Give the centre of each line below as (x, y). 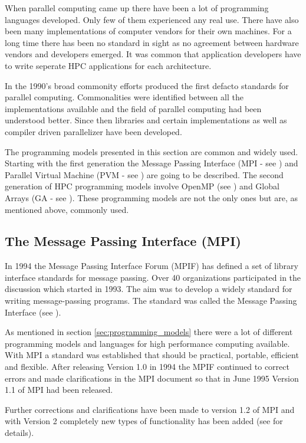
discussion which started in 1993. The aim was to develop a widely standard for (149, 289)
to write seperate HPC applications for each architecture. (108, 65)
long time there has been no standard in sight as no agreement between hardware (152, 42)
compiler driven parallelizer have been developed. (93, 131)
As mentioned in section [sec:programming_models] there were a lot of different (149, 332)
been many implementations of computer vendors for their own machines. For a (148, 31)
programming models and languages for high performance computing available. (147, 343)
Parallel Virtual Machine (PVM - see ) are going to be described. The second (144, 174)
